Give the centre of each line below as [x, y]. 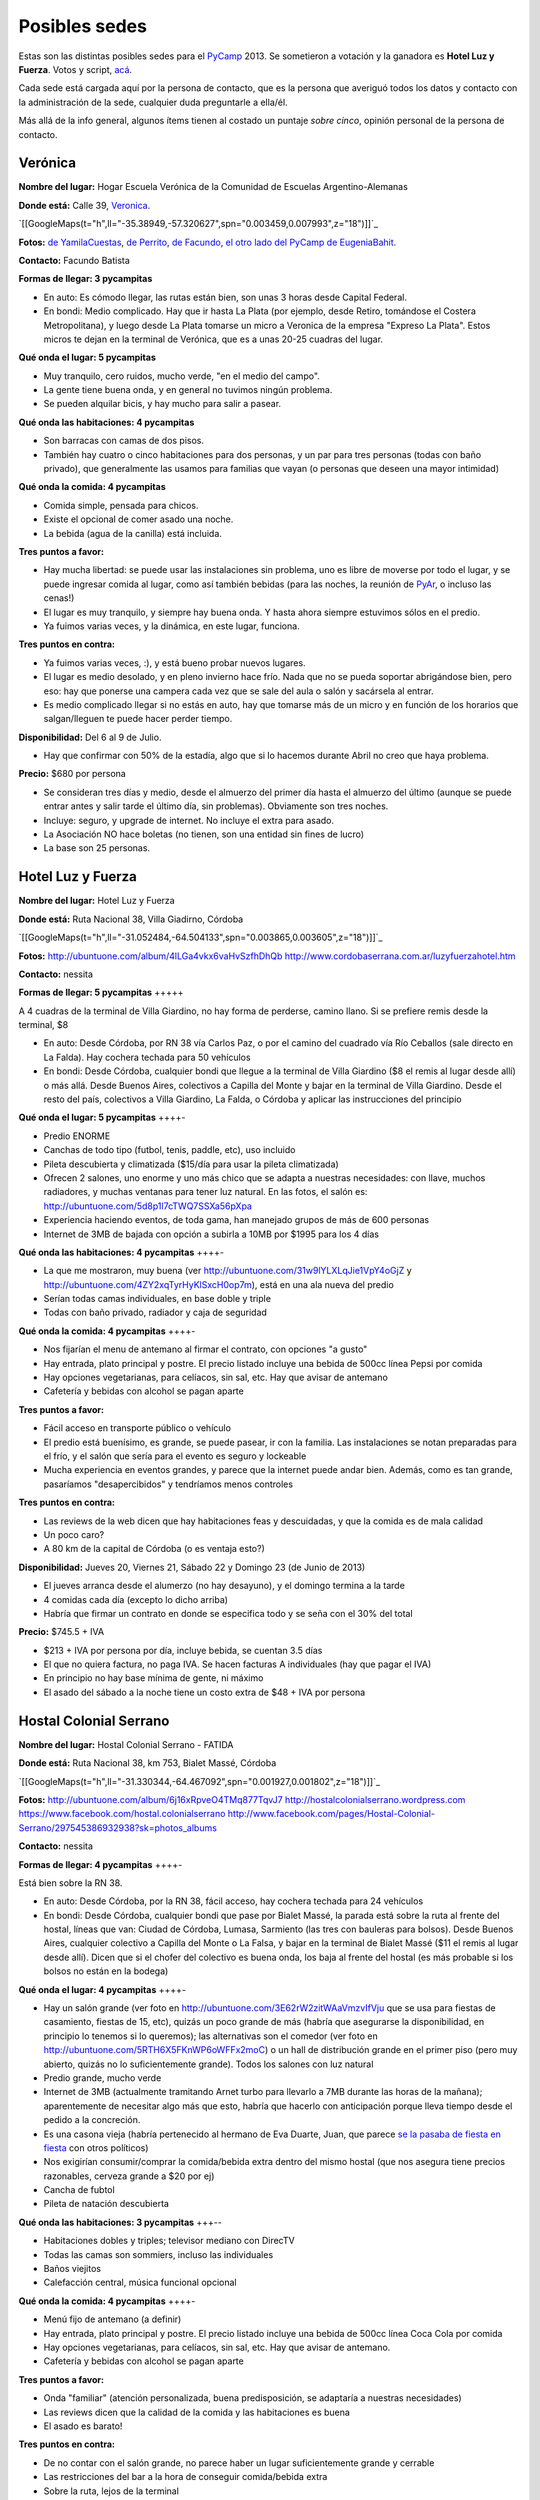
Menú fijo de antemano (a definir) [112, 2319]
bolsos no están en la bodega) [106, 1971]
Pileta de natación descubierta [106, 2204]
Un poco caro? [74, 1534]
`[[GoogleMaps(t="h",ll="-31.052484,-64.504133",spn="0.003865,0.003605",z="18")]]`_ [200, 937]
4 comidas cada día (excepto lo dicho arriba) [136, 1599]
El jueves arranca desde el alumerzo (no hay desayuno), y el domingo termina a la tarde [224, 1586]
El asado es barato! [83, 2426]
